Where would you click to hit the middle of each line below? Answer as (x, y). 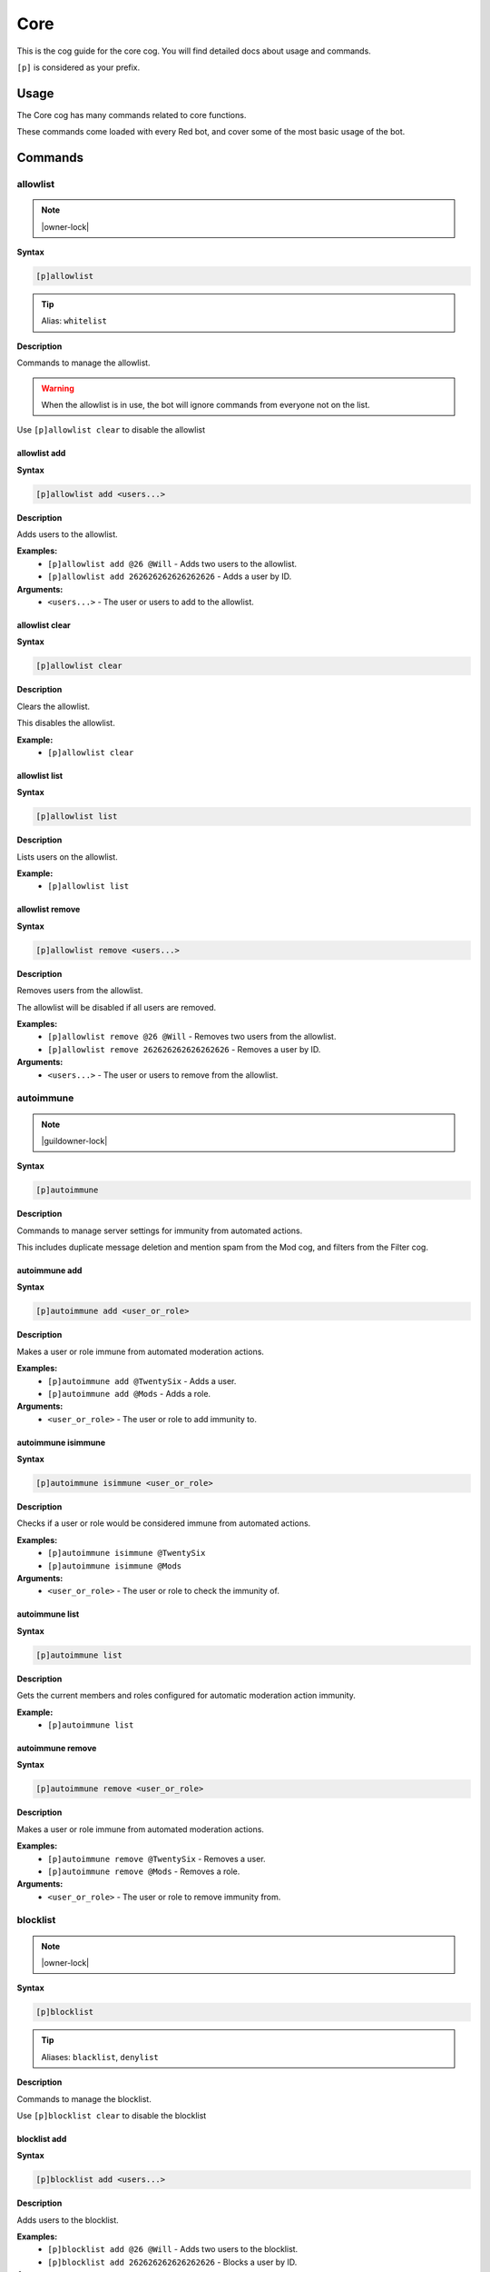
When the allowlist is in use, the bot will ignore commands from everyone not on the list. (206, 404)
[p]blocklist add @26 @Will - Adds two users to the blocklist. (173, 2249)
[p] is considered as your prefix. (78, 67)
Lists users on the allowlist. (67, 857)
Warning (58, 388)
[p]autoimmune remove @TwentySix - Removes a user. (157, 1858)
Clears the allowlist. (54, 706)
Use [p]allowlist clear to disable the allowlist (111, 430)
